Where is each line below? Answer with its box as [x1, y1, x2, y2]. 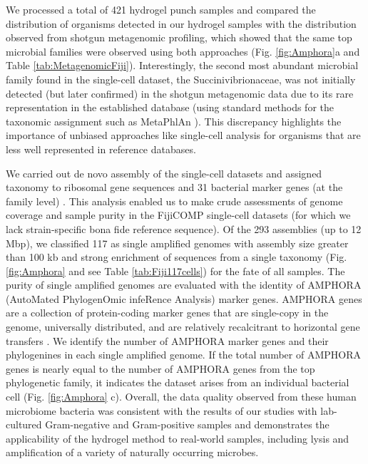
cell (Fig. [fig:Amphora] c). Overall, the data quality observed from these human [6, 389, 357, 404]
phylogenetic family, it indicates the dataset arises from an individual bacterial [6, 375, 349, 390]
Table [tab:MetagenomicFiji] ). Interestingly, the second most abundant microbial [6, 58, 359, 73]
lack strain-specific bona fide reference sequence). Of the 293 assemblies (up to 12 [6, 221, 362, 236]
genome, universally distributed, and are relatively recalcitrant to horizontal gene [6, 319, 360, 334]
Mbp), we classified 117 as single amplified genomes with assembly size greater [6, 235, 349, 250]
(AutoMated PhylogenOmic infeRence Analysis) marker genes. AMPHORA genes [6, 291, 362, 306]
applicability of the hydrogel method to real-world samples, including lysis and [6, 431, 349, 445]
